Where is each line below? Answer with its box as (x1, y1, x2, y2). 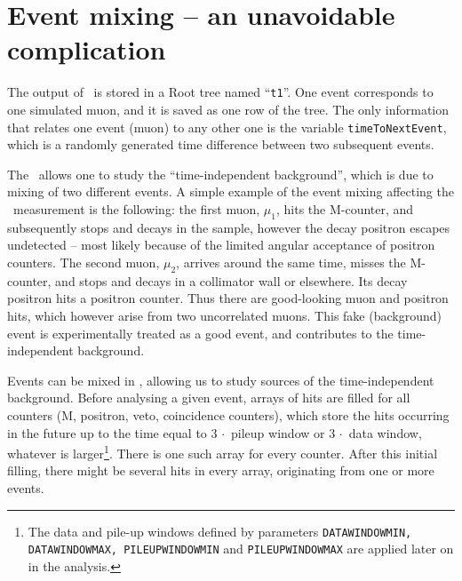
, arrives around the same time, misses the (176, 252, 406, 271)
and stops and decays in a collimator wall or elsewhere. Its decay (55, 271, 408, 290)
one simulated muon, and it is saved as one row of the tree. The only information (7, 99, 450, 118)
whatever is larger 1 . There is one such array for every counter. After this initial (7, 442, 438, 462)
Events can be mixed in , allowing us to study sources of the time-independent (7, 370, 434, 389)
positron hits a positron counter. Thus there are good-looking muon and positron (7, 289, 449, 307)
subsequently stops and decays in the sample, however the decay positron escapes (7, 218, 450, 236)
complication (7, 31, 166, 68)
